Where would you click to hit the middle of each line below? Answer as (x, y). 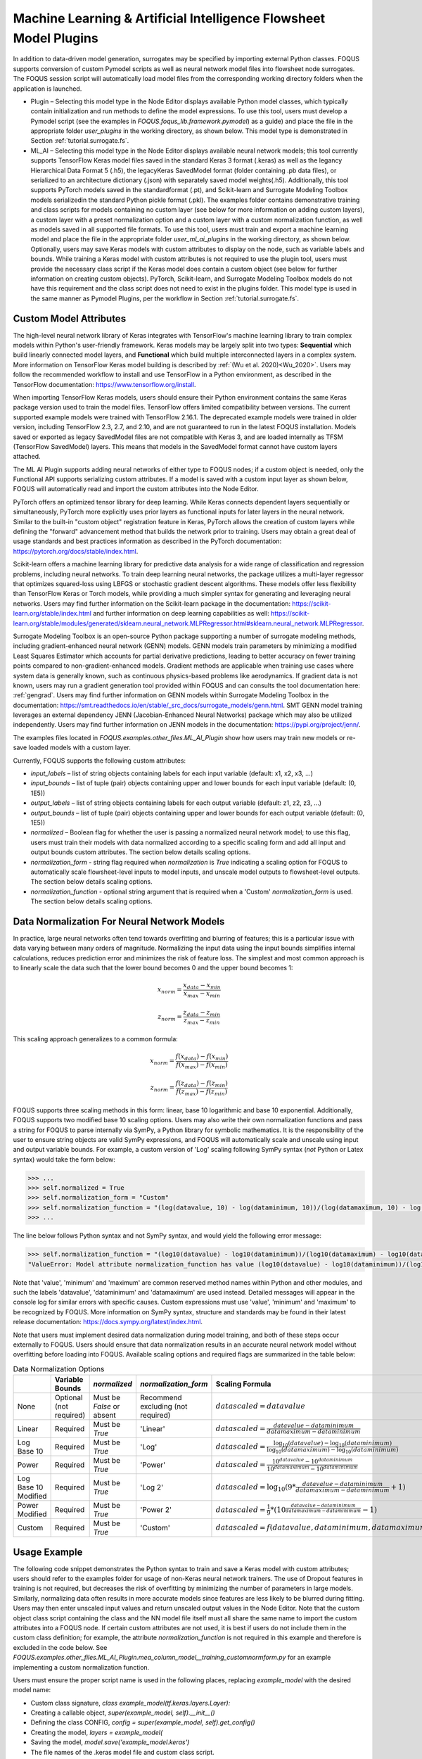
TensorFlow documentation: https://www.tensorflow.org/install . (104, 384)
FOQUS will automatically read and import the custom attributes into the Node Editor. (136, 489)
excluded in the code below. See (60, 1647)
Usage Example (48, 1552)
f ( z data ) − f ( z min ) (202, 1084)
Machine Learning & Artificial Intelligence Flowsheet (169, 18)
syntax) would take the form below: (64, 1159)
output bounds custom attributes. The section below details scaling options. (141, 852)
